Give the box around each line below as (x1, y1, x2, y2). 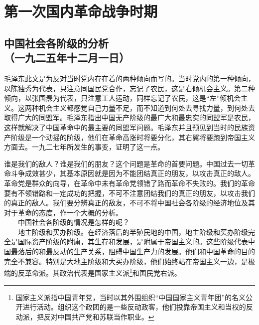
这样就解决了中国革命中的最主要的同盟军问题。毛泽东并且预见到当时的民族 (4, 122, 248, 132)
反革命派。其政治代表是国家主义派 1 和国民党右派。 (17, 266, 181, 278)
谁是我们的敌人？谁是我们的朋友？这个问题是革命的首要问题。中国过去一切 (4, 158, 248, 168)
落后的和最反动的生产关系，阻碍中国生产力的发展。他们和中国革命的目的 (17, 246, 255, 257)
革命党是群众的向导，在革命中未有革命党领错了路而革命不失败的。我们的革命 (4, 177, 255, 188)
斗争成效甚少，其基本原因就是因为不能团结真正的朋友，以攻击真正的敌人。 (10, 168, 255, 178)
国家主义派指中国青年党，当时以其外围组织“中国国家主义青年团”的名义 (15, 292, 246, 302)
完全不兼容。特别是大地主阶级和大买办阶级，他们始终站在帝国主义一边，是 (4, 256, 248, 266)
